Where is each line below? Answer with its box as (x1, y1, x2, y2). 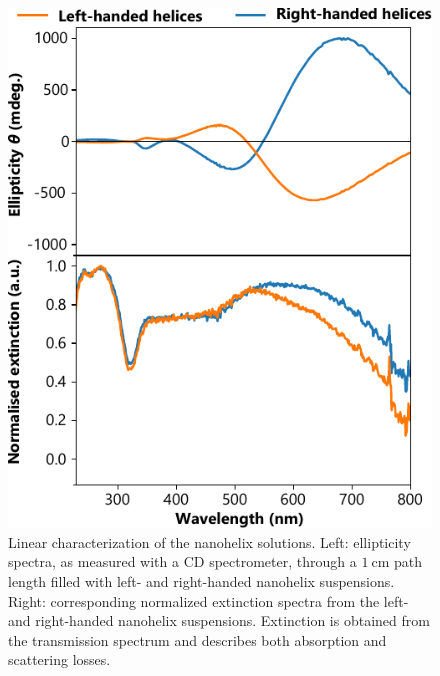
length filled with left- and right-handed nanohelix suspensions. (8, 570, 395, 591)
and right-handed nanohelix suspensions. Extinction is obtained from (8, 610, 430, 631)
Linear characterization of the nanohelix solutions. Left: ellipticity (8, 531, 411, 552)
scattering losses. (8, 649, 111, 670)
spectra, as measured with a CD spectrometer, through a (8, 551, 357, 572)
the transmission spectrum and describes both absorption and (8, 629, 387, 650)
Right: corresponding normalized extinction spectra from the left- (8, 590, 409, 611)
